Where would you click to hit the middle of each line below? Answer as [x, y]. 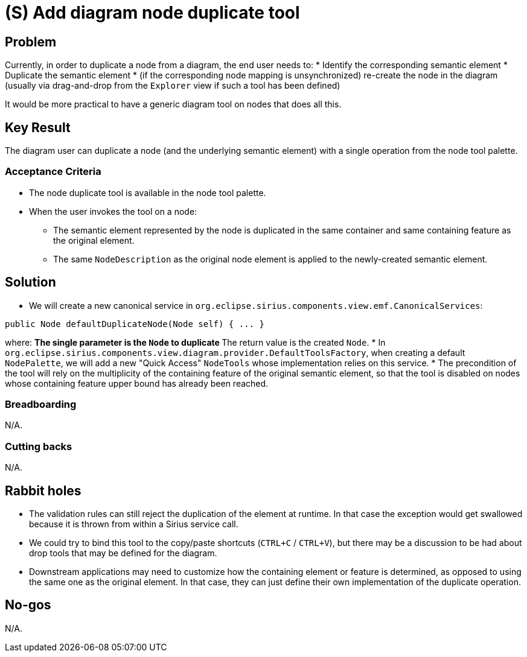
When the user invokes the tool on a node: [113, 211]
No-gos [28, 605]
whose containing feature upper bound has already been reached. [137, 383]
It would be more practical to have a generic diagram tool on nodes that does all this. [173, 104]
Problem [31, 42]
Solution [30, 282]
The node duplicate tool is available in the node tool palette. [148, 192]
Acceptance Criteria [53, 172]
